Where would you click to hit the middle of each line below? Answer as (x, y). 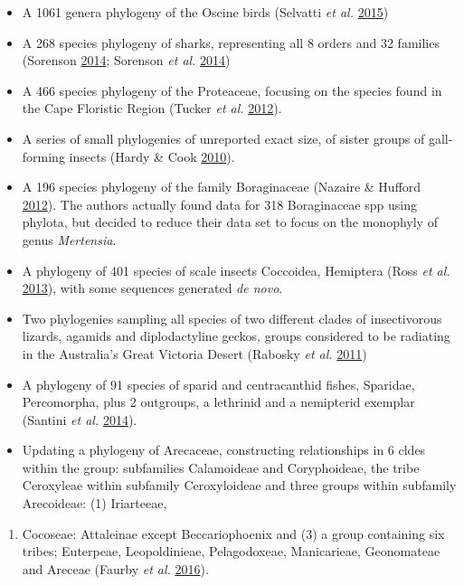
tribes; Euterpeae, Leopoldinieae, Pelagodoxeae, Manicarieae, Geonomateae (231, 551)
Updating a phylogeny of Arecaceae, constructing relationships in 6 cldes (224, 450)
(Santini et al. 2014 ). (80, 419)
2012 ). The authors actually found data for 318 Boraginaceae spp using (219, 204)
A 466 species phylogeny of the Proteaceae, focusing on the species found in (232, 90)
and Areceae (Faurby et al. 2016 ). (115, 568)
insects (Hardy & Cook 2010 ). (152, 156)
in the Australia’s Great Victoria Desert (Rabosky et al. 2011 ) (194, 353)
